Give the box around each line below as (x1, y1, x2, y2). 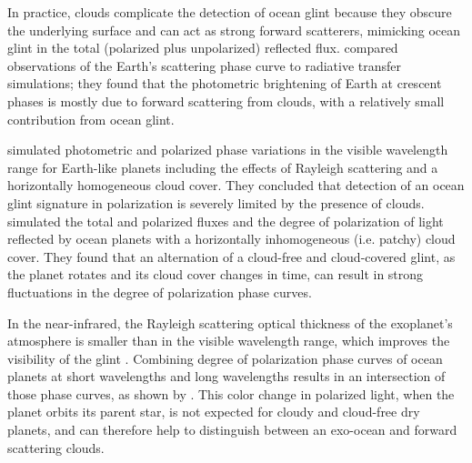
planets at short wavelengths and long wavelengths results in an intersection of (7, 367, 446, 386)
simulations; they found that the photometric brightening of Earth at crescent (7, 74, 442, 93)
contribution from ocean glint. (7, 109, 175, 128)
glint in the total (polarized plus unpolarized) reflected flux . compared (7, 38, 398, 57)
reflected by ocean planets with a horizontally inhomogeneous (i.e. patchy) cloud (7, 229, 456, 248)
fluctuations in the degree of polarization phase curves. (7, 282, 312, 301)
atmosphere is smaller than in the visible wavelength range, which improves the (7, 331, 450, 350)
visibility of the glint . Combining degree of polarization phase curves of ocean (7, 348, 443, 367)
